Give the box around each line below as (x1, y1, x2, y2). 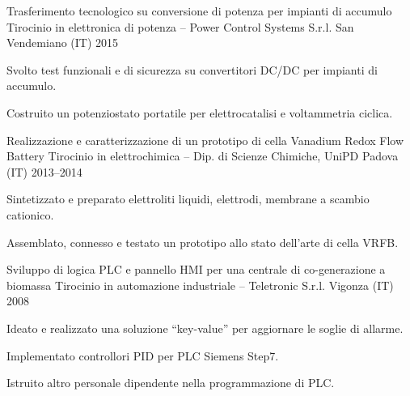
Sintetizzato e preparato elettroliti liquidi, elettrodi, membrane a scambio (6, 190, 370, 207)
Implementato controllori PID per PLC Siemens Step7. (6, 347, 279, 364)
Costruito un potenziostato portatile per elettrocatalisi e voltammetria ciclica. (6, 104, 393, 121)
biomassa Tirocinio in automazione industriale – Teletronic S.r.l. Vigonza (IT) (6, 276, 394, 293)
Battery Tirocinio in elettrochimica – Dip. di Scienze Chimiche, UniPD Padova (6, 147, 399, 164)
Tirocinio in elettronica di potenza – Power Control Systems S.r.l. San (6, 18, 354, 35)
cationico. (6, 206, 54, 223)
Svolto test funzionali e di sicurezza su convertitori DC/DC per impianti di (6, 61, 378, 78)
